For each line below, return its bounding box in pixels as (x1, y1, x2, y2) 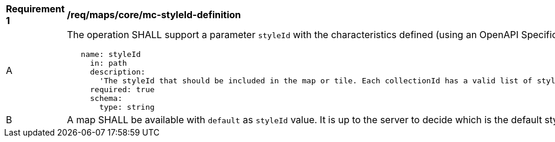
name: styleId (81, 50, 141, 59)
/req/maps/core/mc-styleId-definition (67, 9, 241, 21)
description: (89, 67, 145, 76)
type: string (99, 103, 155, 111)
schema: (89, 94, 122, 103)
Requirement (6, 3, 65, 15)
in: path (89, 59, 127, 67)
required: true (89, 85, 155, 94)
